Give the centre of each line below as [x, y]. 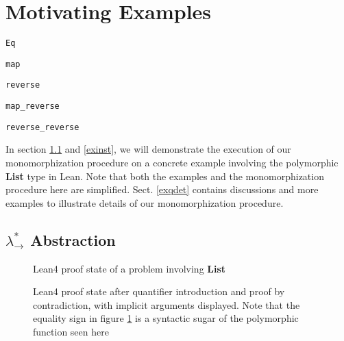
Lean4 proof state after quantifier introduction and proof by [159, 291]
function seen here [71, 331]
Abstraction [73, 239]
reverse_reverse [42, 127]
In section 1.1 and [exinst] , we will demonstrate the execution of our [148, 149]
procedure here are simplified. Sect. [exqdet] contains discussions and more [162, 189]
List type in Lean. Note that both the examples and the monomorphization [165, 176]
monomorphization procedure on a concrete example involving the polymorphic [172, 162]
